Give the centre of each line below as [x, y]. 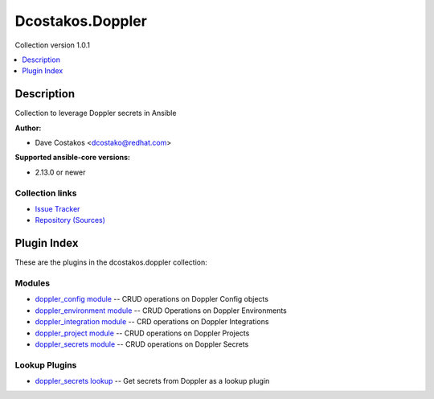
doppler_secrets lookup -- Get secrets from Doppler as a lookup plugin [152, 381]
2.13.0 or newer [60, 172]
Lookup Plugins [46, 364]
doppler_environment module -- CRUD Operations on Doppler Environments [161, 311]
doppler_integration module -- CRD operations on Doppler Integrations [152, 322]
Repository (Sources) [70, 220]
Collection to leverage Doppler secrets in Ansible [96, 113]
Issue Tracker [57, 208]
